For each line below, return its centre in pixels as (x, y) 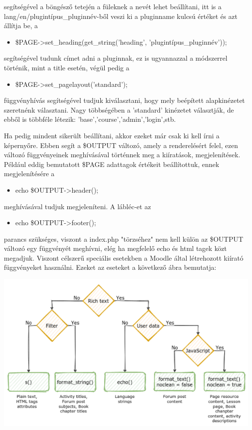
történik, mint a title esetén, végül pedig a (67, 67)
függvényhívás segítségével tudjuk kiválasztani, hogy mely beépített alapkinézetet (125, 100)
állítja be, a (21, 25)
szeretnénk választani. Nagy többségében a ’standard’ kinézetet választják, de (119, 109)
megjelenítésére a (29, 174)
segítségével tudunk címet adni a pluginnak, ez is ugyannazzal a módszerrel (116, 58)
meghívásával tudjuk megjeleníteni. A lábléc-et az (78, 206)
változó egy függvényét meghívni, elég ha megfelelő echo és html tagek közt (116, 248)
